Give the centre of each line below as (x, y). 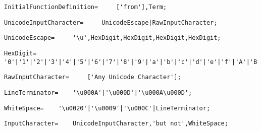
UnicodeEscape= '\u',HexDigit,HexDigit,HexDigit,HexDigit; (113, 38)
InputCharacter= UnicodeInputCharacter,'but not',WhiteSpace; (116, 124)
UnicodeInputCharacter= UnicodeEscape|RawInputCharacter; (111, 22)
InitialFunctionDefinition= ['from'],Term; (86, 7)
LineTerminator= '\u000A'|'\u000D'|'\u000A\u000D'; (98, 92)
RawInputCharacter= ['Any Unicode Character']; (93, 77)
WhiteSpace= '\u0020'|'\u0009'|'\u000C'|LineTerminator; (107, 108)
